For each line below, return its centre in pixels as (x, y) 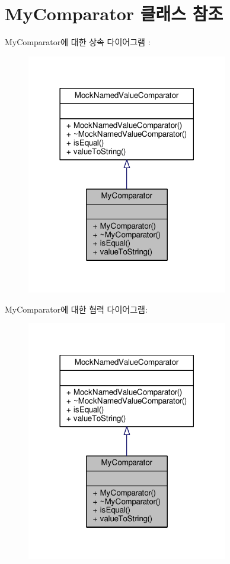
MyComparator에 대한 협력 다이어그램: (76, 309)
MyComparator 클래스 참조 (114, 13)
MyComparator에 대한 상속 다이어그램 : (78, 42)
